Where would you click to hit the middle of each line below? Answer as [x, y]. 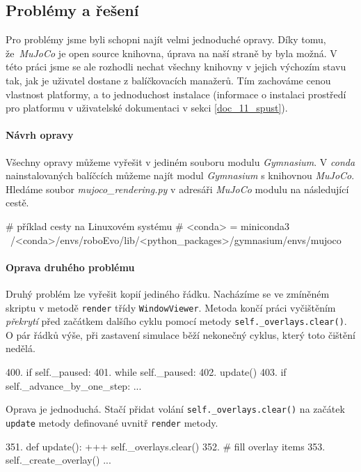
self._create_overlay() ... [58, 460]
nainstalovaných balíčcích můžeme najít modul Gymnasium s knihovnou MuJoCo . [180, 175]
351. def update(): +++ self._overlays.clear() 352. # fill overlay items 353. [166, 446]
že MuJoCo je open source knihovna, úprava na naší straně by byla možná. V [171, 53]
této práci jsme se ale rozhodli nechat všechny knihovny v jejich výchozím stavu [176, 67]
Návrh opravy [40, 135]
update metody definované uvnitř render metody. [112, 422]
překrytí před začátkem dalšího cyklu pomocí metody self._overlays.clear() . [176, 321]
